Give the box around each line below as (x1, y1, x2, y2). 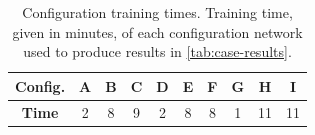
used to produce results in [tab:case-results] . (23, 41, 292, 62)
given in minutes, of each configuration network (12, 21, 303, 42)
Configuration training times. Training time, (22, 2, 293, 22)
